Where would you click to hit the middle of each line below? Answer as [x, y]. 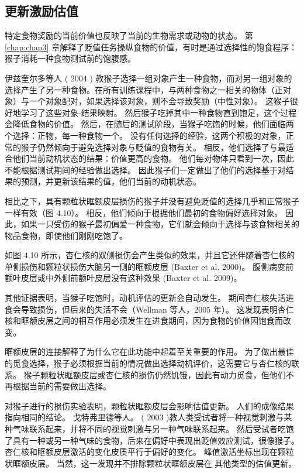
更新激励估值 [42, 11]
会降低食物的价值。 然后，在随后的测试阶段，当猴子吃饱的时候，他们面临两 [149, 124]
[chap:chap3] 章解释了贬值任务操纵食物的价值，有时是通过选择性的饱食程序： [151, 47]
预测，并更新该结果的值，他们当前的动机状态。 [111, 181]
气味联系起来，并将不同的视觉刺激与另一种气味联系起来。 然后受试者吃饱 [153, 429]
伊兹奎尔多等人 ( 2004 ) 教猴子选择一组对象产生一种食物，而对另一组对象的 [148, 78]
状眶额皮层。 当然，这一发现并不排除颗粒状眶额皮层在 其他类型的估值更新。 [151, 463]
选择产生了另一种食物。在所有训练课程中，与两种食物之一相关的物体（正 [144, 89]
